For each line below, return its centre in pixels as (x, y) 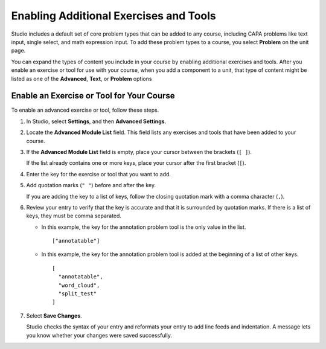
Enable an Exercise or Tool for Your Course (93, 96)
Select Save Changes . (54, 315)
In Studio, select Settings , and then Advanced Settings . (96, 121)
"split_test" (78, 294)
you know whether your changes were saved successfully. (99, 335)
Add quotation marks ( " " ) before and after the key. (91, 185)
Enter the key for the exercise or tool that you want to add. (99, 174)
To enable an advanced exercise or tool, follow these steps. (85, 110)
